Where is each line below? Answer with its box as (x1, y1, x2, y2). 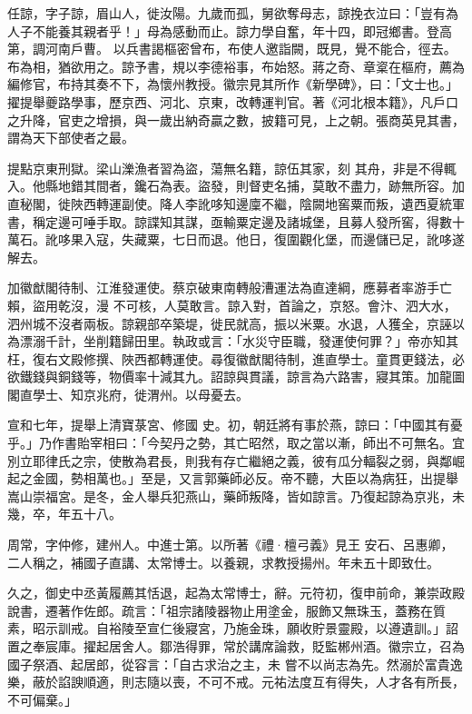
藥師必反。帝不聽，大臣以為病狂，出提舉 (216, 469, 458, 488)
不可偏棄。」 (7, 689, 77, 709)
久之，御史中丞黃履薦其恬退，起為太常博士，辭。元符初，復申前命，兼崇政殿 (7, 583, 465, 602)
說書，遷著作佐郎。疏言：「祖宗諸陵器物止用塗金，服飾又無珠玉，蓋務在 (7, 600, 433, 620)
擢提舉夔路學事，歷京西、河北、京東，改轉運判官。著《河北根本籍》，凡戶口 (7, 92, 458, 111)
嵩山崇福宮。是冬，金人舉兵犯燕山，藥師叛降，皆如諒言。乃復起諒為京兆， (7, 486, 452, 505)
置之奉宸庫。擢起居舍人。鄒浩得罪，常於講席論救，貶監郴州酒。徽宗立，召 (7, 637, 452, 655)
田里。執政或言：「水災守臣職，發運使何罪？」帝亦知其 (133, 332, 458, 351)
